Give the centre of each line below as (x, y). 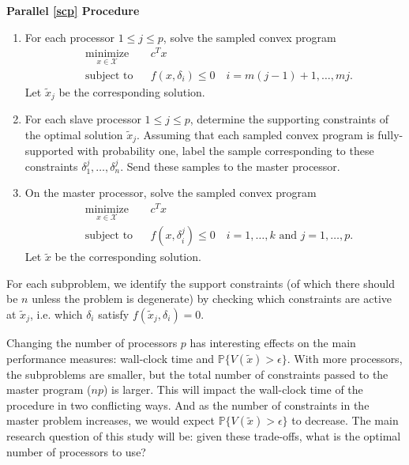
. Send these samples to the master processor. (230, 166)
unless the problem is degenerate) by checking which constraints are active (212, 299)
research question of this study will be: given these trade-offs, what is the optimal (204, 436)
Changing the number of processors (92, 342)
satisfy (114, 314)
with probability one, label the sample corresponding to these (225, 151)
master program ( (49, 389)
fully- (390, 134)
